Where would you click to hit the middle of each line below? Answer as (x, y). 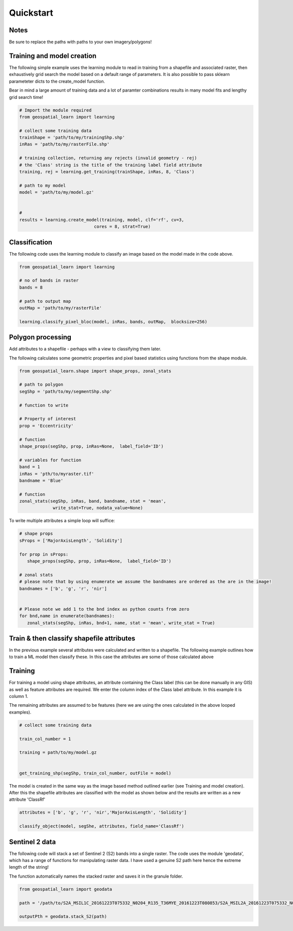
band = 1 (30, 467)
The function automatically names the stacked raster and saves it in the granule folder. (96, 876)
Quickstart (31, 13)
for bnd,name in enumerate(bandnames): (67, 616)
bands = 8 (31, 287)
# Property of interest (48, 419)
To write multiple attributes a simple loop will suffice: (62, 521)
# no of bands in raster (49, 281)
